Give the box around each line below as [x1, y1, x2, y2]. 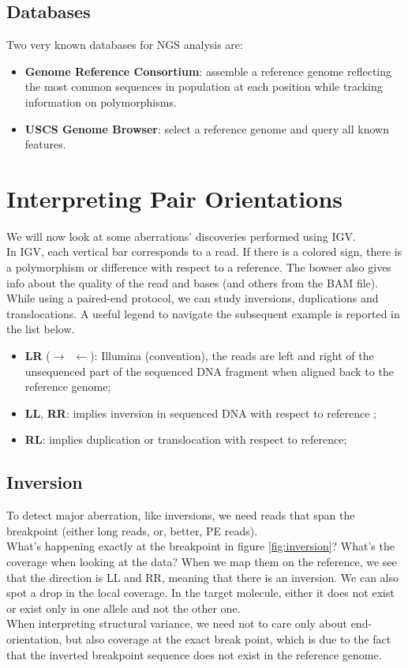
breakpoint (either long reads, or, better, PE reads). [6, 522, 258, 539]
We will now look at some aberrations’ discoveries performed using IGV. [6, 227, 356, 244]
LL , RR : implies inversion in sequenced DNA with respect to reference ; [24, 404, 376, 421]
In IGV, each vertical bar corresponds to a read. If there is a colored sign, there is [6, 243, 402, 260]
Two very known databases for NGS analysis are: [6, 36, 243, 53]
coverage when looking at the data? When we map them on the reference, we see [6, 554, 397, 569]
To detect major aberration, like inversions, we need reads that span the [6, 507, 355, 524]
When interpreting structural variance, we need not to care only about [6, 615, 347, 632]
